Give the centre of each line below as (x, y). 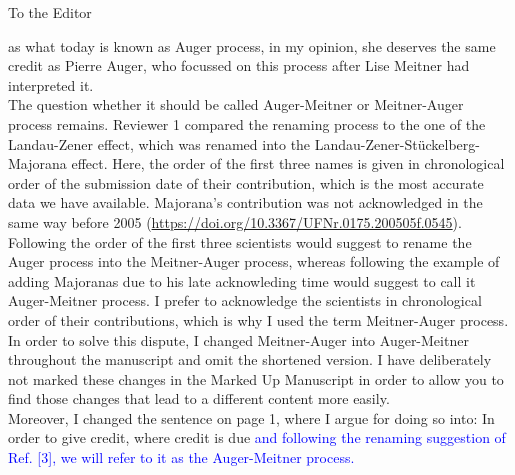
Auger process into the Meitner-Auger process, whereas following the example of (254, 261)
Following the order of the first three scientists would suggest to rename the (240, 241)
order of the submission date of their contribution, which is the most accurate (246, 182)
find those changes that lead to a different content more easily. (199, 398)
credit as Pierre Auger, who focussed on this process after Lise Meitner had (239, 65)
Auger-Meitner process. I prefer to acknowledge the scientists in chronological (245, 300)
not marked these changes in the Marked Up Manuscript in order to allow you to (256, 378)
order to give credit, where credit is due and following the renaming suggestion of (257, 437)
